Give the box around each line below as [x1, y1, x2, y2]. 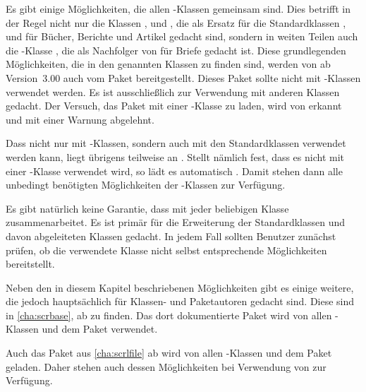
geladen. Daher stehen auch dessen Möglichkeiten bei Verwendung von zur [6, 359, 327, 374]
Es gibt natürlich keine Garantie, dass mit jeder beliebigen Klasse [6, 201, 289, 215]
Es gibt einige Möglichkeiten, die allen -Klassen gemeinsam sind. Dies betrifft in [6, 1, 350, 16]
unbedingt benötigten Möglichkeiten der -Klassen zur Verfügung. [6, 177, 286, 192]
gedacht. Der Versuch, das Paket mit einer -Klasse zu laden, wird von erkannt [6, 98, 342, 113]
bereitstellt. [6, 256, 55, 271]
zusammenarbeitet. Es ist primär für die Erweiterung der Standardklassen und [6, 215, 346, 230]
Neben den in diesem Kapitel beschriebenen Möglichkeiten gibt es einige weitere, [6, 280, 354, 295]
